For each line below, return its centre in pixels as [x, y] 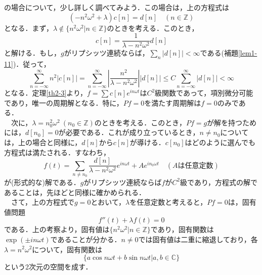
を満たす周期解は [173, 102]
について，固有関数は [67, 249]
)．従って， [32, 64]
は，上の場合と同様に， [43, 142]
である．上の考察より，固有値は [57, 229]
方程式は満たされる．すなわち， [57, 152]
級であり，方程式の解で [219, 182]
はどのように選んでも [220, 142]
